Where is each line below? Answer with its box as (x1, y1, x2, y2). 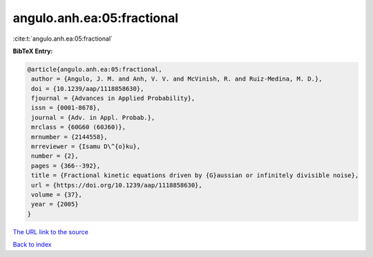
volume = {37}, (31, 191, 83, 198)
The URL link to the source (12, 227, 89, 236)
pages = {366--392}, (31, 162, 101, 169)
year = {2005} (31, 201, 79, 208)
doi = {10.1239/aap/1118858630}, (31, 85, 144, 92)
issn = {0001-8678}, (31, 104, 101, 112)
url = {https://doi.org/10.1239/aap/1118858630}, (31, 181, 203, 189)
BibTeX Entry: (12, 47, 53, 55)
